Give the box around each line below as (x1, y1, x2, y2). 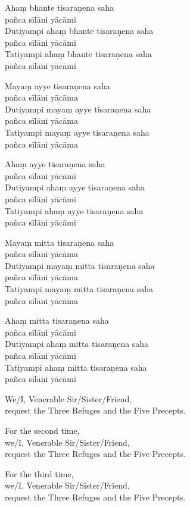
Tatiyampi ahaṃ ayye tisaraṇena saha (5, 204, 144, 217)
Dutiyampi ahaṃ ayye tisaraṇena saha (5, 181, 145, 193)
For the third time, (5, 467, 74, 480)
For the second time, (5, 424, 80, 436)
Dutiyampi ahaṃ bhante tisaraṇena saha (5, 24, 154, 37)
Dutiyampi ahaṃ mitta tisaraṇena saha (5, 337, 149, 350)
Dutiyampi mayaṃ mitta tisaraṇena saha (5, 259, 155, 271)
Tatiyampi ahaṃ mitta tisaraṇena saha (5, 361, 147, 373)
